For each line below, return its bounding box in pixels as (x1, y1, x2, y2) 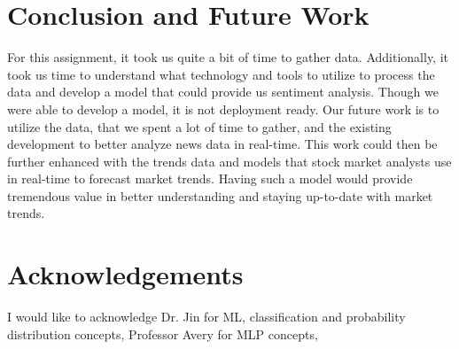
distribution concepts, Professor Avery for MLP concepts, (7, 324, 318, 343)
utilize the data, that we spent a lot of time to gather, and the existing (7, 117, 392, 136)
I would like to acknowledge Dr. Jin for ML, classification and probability (7, 307, 406, 326)
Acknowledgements (7, 256, 244, 292)
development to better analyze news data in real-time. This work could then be (7, 135, 438, 153)
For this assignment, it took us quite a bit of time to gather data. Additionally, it (7, 48, 449, 66)
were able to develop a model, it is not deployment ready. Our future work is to (7, 99, 440, 118)
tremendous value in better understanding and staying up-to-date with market (7, 186, 433, 205)
